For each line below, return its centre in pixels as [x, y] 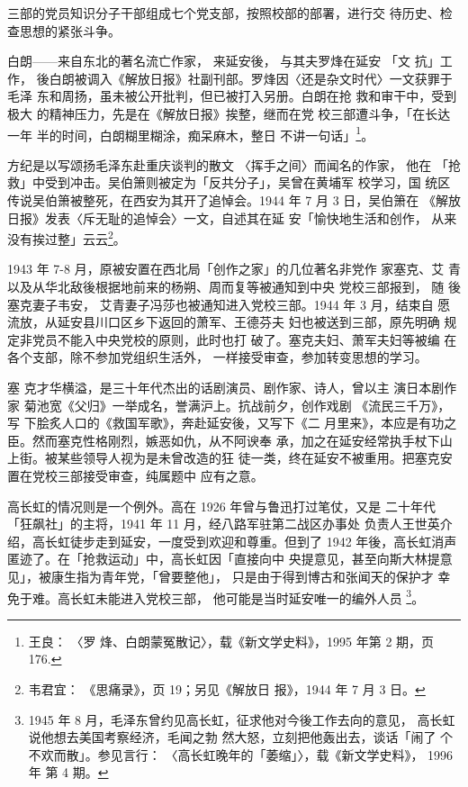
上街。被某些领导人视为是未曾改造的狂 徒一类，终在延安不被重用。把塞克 [224, 458]
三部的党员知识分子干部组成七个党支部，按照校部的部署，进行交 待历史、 [224, 13]
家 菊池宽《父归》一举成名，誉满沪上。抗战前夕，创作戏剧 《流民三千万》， [229, 405]
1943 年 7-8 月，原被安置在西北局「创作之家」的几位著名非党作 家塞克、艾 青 [234, 269]
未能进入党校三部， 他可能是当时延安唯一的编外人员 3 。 [260, 596]
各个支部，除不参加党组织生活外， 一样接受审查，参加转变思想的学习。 [217, 357]
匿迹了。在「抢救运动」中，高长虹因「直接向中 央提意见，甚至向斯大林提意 [230, 559]
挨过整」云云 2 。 [79, 237]
